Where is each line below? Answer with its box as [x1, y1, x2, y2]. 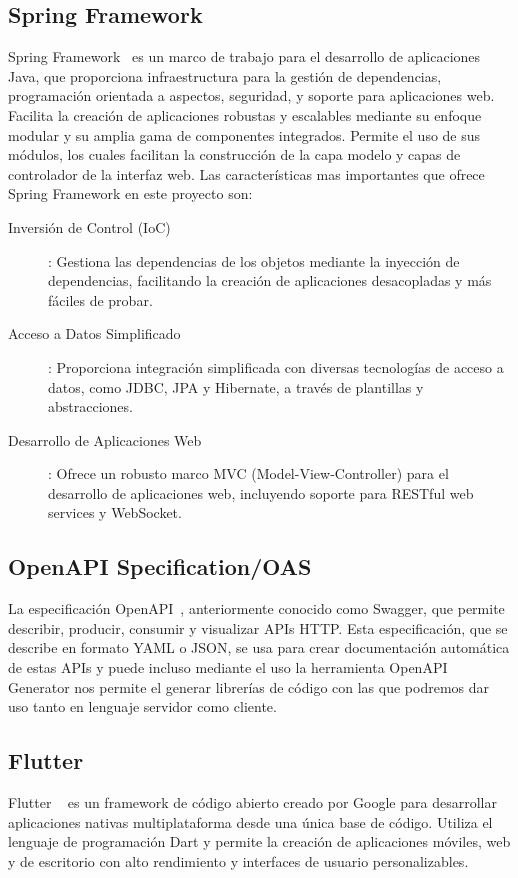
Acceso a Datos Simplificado [8, 323, 181, 344]
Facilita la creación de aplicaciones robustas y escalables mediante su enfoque [8, 104, 482, 125]
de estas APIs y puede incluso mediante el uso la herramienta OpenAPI [8, 657, 448, 678]
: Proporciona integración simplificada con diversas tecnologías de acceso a [48, 356, 504, 377]
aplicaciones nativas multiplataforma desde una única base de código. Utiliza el [8, 811, 493, 832]
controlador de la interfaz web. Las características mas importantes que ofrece [8, 163, 485, 184]
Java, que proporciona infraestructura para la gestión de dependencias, [8, 65, 442, 86]
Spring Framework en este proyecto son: [8, 183, 253, 204]
